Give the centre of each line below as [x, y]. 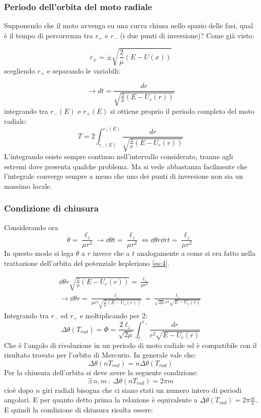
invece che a [111, 253]
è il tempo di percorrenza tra [49, 35]
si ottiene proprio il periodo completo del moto [182, 111]
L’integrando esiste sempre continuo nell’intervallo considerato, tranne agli [119, 156]
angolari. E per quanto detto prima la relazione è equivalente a [101, 400]
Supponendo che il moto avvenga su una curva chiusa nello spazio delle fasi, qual [129, 25]
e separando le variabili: [83, 70]
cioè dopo [19, 390]
